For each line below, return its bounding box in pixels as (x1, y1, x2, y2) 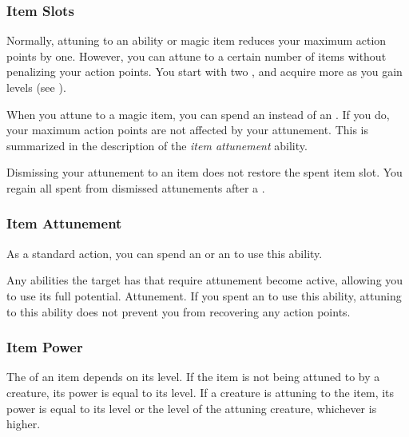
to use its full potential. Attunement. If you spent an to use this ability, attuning (6, 287, 402, 304)
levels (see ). (6, 79, 66, 95)
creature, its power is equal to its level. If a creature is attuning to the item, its (6, 383, 395, 400)
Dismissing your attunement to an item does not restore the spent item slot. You (6, 164, 403, 181)
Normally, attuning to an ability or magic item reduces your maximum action (6, 32, 387, 49)
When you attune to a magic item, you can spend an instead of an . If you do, (6, 105, 390, 122)
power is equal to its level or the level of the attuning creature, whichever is (6, 399, 377, 416)
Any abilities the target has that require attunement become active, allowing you (6, 272, 403, 288)
